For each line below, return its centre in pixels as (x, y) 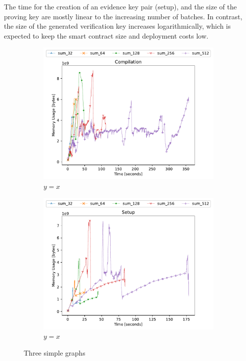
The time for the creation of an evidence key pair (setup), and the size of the (121, 6)
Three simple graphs (55, 352)
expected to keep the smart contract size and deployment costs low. (106, 35)
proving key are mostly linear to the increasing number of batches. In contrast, (123, 16)
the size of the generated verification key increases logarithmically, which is (117, 26)
